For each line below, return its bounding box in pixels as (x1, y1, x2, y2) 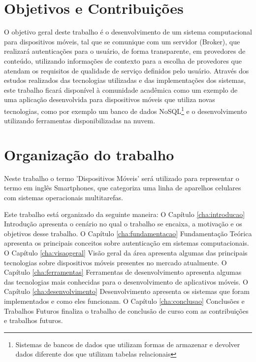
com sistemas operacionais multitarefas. (4, 192, 123, 203)
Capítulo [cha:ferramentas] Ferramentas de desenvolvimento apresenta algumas (4, 267, 242, 277)
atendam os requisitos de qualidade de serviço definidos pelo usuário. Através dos (4, 65, 249, 75)
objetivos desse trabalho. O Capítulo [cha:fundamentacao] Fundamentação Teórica (4, 228, 252, 238)
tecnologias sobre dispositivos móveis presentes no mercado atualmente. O (4, 257, 227, 267)
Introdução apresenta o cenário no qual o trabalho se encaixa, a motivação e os (4, 218, 242, 229)
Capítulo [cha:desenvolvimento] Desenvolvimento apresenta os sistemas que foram (4, 286, 250, 296)
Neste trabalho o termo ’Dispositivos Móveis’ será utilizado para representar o (4, 173, 239, 183)
